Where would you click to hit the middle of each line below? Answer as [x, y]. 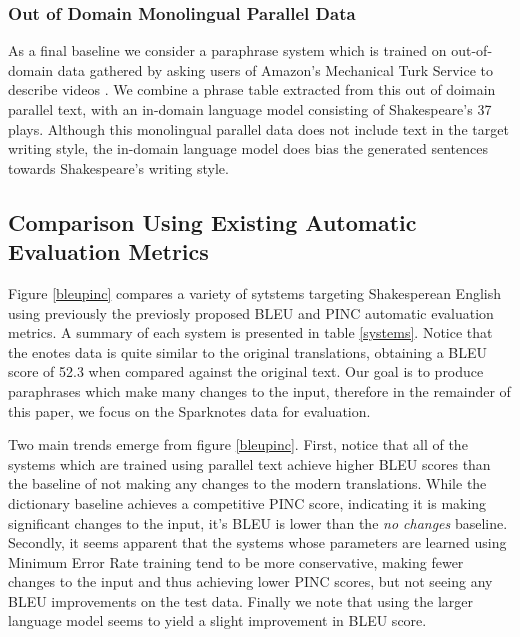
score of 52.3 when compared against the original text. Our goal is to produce [246, 371]
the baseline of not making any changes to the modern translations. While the [247, 483]
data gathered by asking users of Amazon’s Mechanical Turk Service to [275, 69]
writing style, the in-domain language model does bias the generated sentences [248, 148]
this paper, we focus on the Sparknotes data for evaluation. [189, 410]
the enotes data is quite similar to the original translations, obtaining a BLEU [248, 351]
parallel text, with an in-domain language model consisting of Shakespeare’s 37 [250, 109]
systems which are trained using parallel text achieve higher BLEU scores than [249, 463]
